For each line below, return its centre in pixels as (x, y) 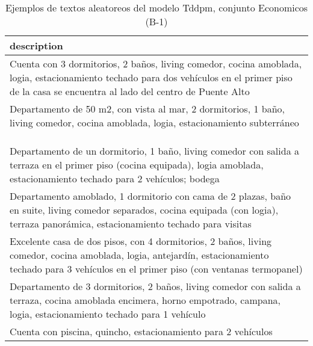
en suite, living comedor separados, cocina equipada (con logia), (144, 210)
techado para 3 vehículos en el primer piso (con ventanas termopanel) (156, 269)
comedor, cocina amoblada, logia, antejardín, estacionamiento (139, 255)
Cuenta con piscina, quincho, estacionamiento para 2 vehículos (141, 331)
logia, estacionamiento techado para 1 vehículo (108, 314)
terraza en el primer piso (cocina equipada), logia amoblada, (137, 165)
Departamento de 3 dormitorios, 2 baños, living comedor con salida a (155, 286)
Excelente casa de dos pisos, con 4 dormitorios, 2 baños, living (141, 241)
